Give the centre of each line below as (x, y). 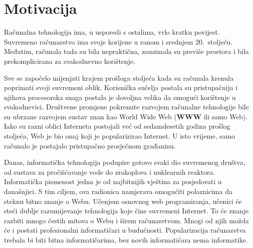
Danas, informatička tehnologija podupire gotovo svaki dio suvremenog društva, (125, 162)
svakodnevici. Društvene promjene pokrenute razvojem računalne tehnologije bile (126, 107)
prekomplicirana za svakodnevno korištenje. (70, 61)
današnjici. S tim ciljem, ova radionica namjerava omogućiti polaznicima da (118, 191)
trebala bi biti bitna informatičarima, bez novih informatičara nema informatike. (126, 240)
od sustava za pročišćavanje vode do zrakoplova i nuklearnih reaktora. (110, 172)
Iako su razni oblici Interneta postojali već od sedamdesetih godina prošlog (117, 126)
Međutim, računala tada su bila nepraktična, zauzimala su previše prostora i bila (126, 51)
